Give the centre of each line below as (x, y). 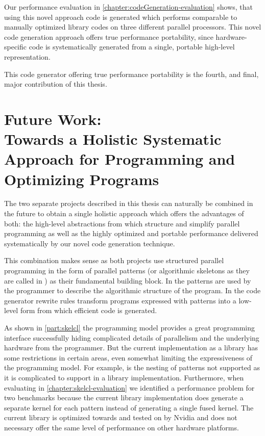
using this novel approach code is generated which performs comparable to (121, 17)
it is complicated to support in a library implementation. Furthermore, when (124, 377)
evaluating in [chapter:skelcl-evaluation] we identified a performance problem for (129, 387)
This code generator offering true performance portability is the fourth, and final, (131, 74)
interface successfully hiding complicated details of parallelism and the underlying (132, 337)
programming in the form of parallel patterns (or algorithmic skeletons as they (127, 270)
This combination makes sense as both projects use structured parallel (114, 260)
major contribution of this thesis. (56, 84)
